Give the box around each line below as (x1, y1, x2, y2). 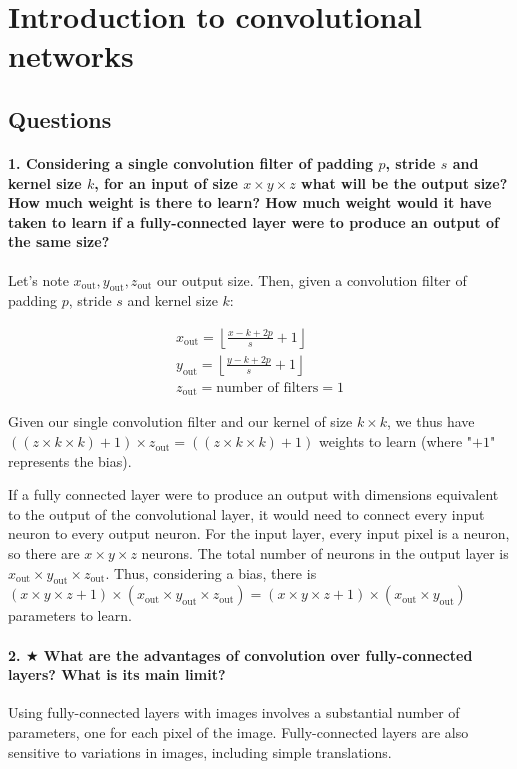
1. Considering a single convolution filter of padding (8, 152, 374, 173)
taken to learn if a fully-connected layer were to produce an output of (8, 211, 499, 232)
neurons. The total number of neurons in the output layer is (141, 543, 509, 564)
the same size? (8, 231, 110, 252)
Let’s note (8, 269, 69, 290)
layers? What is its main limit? (8, 664, 226, 685)
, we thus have (387, 411, 475, 432)
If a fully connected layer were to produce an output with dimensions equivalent (8, 484, 499, 505)
